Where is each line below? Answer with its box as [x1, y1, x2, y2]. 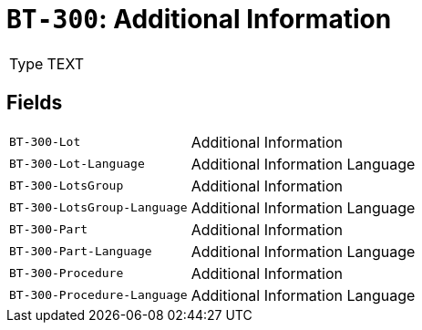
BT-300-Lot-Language [9, 157, 145, 171]
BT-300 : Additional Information [6, 4, 392, 35]
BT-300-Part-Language [9, 244, 152, 259]
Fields [6, 91, 63, 115]
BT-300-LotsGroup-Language [9, 201, 188, 215]
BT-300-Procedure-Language [9, 288, 188, 303]
